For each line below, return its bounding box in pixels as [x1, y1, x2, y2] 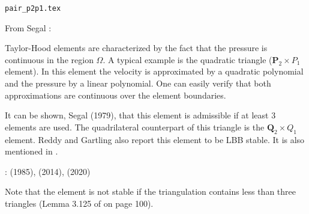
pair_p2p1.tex [5, 4, 61, 13]
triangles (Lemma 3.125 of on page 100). [5, 197, 154, 209]
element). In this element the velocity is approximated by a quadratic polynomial [5, 65, 304, 78]
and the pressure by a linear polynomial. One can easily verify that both [5, 77, 271, 90]
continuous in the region [5, 53, 94, 66]
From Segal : [5, 21, 52, 34]
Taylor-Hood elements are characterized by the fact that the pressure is [5, 41, 268, 54]
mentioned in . [5, 145, 58, 157]
